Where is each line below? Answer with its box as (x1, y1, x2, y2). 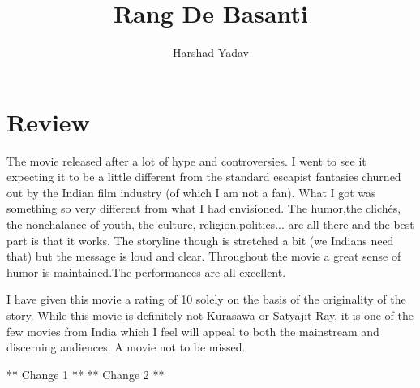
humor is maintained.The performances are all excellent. (6, 263, 286, 280)
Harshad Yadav (173, 44, 249, 61)
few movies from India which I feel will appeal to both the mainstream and (6, 322, 379, 339)
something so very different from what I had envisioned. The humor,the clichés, (6, 200, 401, 217)
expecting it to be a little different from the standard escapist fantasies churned (6, 168, 401, 185)
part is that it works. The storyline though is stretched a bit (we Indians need (6, 231, 394, 248)
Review (6, 105, 90, 138)
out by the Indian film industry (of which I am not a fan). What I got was (6, 183, 376, 200)
